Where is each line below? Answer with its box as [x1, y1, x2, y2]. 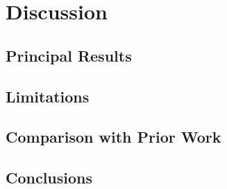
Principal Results [6, 44, 132, 66]
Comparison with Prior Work [6, 126, 221, 147]
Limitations [6, 85, 90, 107]
